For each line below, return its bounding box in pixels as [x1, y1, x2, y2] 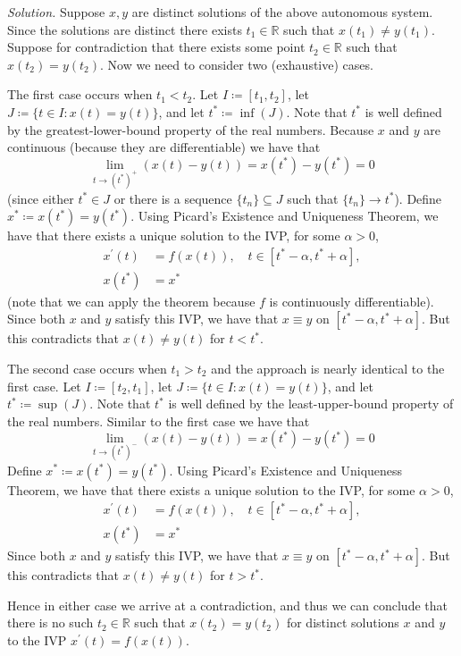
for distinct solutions [286, 613, 399, 632]
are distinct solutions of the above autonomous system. [131, 3, 433, 21]
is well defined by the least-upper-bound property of [168, 394, 454, 413]
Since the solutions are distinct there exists [7, 20, 242, 38]
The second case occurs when [7, 358, 167, 377]
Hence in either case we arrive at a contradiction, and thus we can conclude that [7, 595, 448, 614]
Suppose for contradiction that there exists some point [7, 38, 306, 56]
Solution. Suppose [7, 3, 105, 21]
